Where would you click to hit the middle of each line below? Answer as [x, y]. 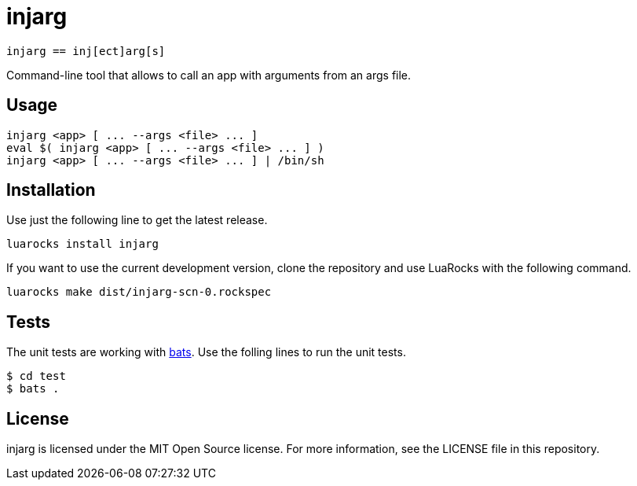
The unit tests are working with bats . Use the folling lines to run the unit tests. [206, 352]
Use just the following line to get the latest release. [137, 220]
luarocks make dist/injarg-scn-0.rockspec [139, 292]
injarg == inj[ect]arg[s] [86, 51]
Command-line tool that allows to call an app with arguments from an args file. [209, 75]
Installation [51, 190]
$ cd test [36, 376]
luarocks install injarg [82, 244]
